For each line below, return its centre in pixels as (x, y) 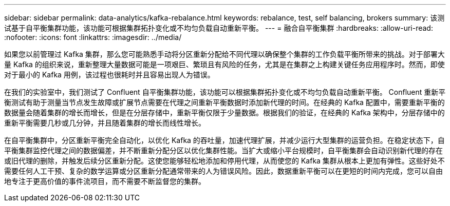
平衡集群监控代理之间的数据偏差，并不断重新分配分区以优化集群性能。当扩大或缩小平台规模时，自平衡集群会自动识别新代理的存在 (223, 150)
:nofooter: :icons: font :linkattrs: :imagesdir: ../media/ (93, 37)
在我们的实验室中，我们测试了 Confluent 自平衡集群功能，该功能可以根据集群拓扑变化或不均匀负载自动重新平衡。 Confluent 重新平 (225, 92)
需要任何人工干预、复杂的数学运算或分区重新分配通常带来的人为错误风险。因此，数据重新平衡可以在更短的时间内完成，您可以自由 (223, 171)
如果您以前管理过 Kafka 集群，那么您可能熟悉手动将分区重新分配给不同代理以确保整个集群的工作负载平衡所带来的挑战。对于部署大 (224, 54)
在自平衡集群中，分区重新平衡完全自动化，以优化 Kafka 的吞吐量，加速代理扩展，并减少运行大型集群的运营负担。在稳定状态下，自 (224, 140)
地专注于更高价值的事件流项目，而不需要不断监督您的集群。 (105, 181)
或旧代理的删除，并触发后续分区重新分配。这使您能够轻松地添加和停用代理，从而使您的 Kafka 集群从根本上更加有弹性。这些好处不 (224, 161)
